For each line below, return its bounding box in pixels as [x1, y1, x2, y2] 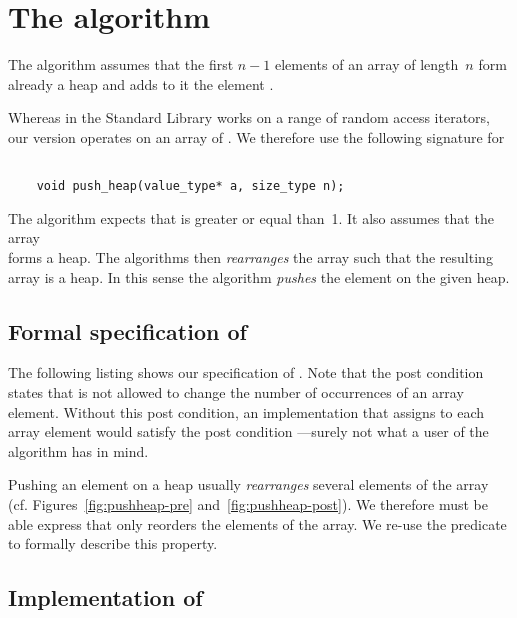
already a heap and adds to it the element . [8, 73, 274, 94]
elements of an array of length [275, 54, 459, 75]
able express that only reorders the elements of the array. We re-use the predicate [8, 513, 507, 534]
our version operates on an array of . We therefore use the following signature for [8, 126, 505, 147]
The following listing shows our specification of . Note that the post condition [8, 362, 484, 383]
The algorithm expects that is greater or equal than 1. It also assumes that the [8, 207, 494, 228]
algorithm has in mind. [8, 440, 149, 461]
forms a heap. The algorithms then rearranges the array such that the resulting [8, 247, 493, 267]
